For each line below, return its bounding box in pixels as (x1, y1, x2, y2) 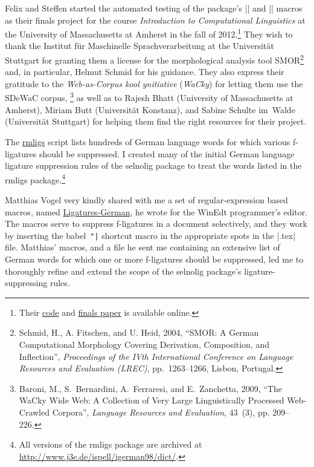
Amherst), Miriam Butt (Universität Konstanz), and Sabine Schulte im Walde (5, 103, 295, 116)
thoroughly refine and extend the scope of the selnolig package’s (5, 264, 242, 277)
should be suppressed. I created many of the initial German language (39, 147, 295, 160)
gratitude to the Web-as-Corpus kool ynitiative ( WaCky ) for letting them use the (5, 77, 303, 90)
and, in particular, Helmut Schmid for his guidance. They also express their (5, 65, 284, 78)
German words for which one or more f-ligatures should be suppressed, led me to (5, 252, 304, 265)
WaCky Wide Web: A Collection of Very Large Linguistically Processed (19, 394, 284, 407)
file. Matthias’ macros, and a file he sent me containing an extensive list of (5, 241, 280, 253)
